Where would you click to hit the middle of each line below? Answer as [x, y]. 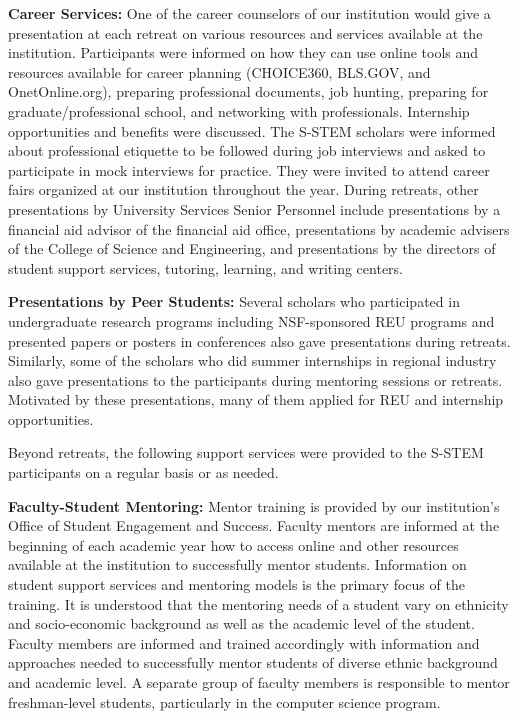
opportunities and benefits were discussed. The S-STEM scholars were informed [252, 130]
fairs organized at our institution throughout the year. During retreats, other [243, 189]
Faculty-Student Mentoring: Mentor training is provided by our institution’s [254, 505]
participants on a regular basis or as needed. [143, 472]
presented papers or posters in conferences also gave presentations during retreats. [259, 340]
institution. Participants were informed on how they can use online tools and [243, 52]
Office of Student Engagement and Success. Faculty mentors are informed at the [254, 525]
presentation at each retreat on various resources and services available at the [245, 32]
